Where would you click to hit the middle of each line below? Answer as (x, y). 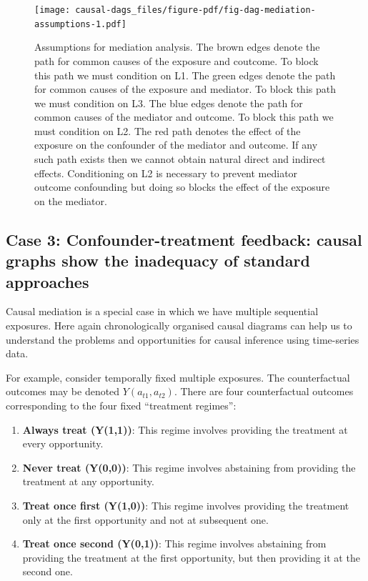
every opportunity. (63, 443)
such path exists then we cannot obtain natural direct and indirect (180, 159)
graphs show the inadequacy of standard (158, 260)
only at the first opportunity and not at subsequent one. (145, 519)
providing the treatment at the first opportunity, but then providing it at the (191, 557)
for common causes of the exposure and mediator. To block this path (185, 89)
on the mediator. (71, 200)
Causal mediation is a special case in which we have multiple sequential (162, 311)
